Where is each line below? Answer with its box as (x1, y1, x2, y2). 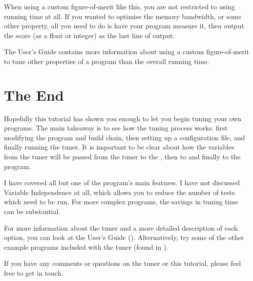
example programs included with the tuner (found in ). (4, 241, 169, 252)
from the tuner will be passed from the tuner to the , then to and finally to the (4, 151, 241, 162)
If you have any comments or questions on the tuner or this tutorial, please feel (4, 258, 241, 268)
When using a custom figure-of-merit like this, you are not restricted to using (4, 1, 235, 11)
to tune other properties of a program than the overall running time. (4, 56, 209, 66)
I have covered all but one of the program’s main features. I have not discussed (4, 177, 240, 188)
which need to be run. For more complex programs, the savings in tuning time (4, 196, 238, 207)
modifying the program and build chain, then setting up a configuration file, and (4, 132, 245, 142)
